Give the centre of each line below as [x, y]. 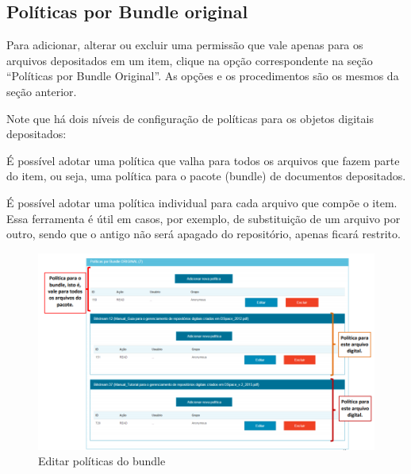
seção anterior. [42, 91]
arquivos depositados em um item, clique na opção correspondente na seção [190, 60]
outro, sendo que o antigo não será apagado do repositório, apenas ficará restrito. [204, 234]
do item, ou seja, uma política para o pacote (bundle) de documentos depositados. [206, 176]
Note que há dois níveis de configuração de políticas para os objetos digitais [190, 118]
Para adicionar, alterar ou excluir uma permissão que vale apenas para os [185, 45]
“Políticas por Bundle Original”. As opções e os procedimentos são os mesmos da [203, 76]
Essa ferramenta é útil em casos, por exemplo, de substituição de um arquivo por [204, 218]
